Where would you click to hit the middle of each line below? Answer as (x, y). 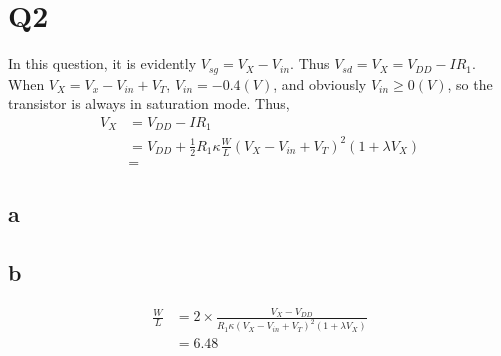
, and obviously (320, 83)
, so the (470, 83)
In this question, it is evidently (102, 63)
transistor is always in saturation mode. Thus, (149, 103)
